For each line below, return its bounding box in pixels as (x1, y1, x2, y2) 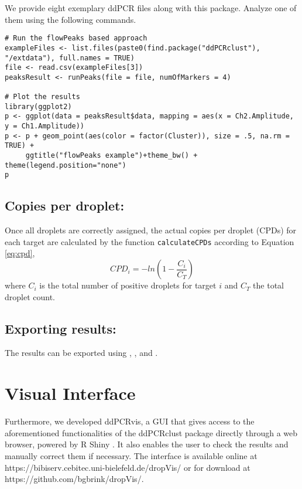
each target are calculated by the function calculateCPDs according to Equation (5, 235, 294, 247)
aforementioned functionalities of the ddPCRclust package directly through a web (5, 426, 298, 439)
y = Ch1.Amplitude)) (5, 122, 85, 131)
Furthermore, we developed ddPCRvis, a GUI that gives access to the (5, 415, 255, 427)
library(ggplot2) (5, 102, 72, 111)
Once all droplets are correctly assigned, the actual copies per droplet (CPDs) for (5, 224, 297, 236)
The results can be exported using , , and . (5, 347, 158, 359)
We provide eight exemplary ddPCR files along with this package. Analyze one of (5, 2, 297, 13)
